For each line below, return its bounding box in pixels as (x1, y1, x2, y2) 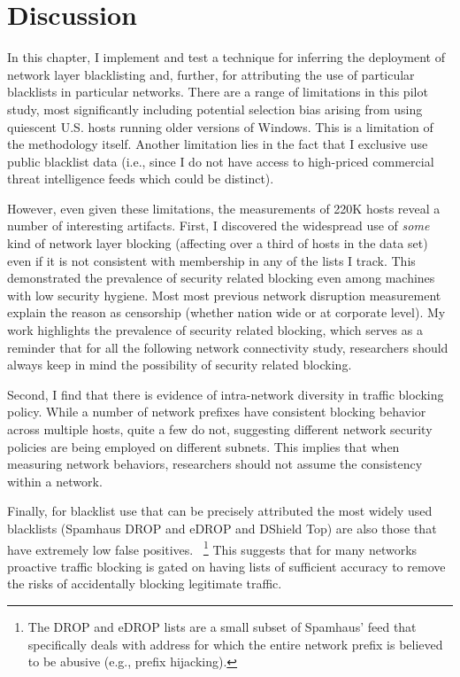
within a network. (7, 471, 103, 490)
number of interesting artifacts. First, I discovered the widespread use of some (7, 216, 430, 235)
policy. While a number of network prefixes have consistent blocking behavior (7, 402, 426, 421)
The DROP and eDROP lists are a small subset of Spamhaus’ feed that (27, 618, 417, 635)
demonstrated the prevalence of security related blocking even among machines (7, 268, 435, 287)
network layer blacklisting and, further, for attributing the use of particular (7, 65, 415, 83)
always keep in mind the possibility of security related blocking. (7, 355, 352, 374)
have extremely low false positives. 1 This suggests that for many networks (7, 537, 418, 558)
